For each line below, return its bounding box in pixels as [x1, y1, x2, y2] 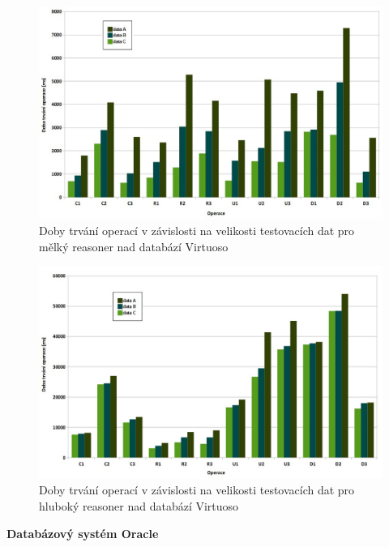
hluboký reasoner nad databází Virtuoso [39, 498, 239, 514]
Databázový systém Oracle [6, 524, 159, 541]
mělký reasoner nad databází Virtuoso [39, 237, 229, 254]
